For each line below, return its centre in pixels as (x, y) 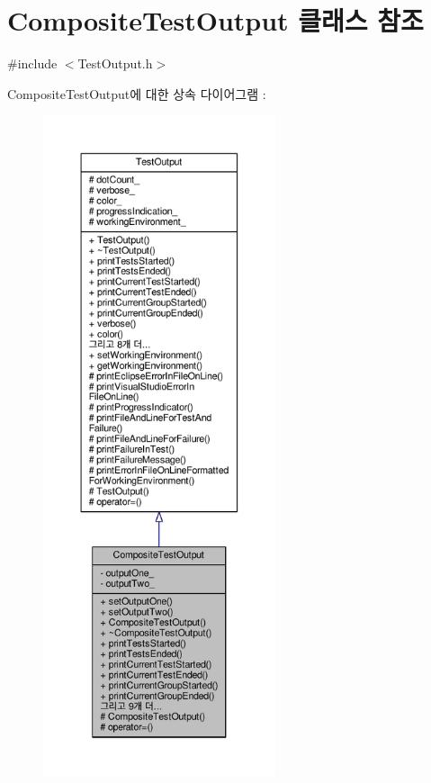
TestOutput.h (115, 63)
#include (32, 63)
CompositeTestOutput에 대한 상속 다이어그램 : (137, 93)
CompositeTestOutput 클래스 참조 (215, 20)
